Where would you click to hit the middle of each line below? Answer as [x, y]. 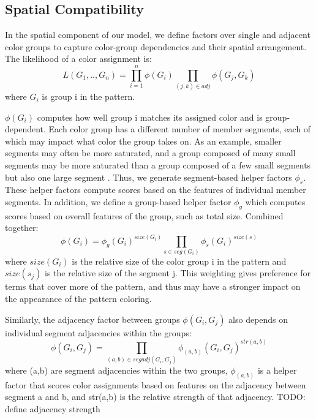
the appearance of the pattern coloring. [78, 299]
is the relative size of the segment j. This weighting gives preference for [178, 273]
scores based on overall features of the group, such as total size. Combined [144, 215]
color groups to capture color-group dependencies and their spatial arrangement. [156, 46]
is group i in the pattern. [88, 96]
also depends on [258, 319]
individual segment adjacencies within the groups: [98, 332]
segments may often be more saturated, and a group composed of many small [150, 153]
